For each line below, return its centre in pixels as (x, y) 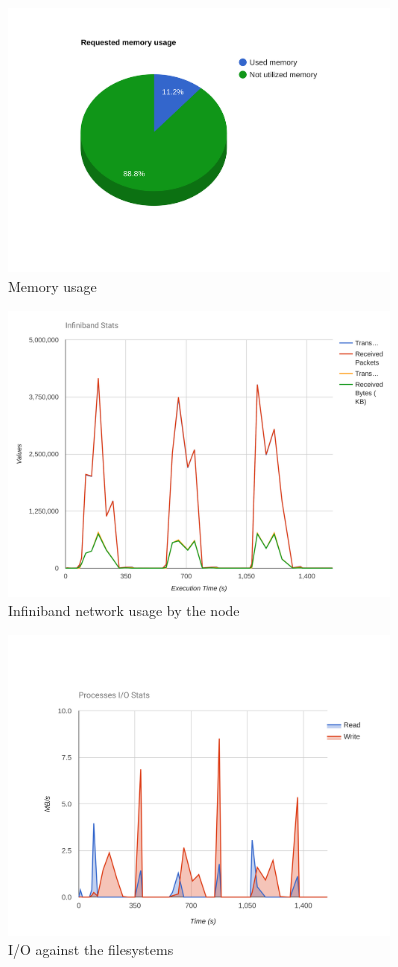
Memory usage (52, 286)
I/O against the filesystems (91, 949)
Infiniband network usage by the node (124, 610)
